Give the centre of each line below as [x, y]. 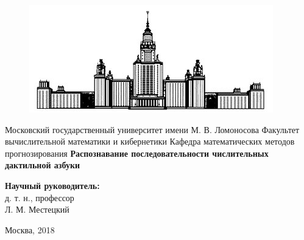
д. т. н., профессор [40, 197]
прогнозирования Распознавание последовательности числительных [137, 153]
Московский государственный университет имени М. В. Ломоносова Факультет [152, 129]
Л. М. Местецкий [37, 209]
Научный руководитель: [52, 185]
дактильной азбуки [43, 165]
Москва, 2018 [30, 229]
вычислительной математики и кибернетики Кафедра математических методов [150, 141]
